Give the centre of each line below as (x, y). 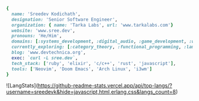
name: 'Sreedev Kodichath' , (46, 14)
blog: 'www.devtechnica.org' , (49, 53)
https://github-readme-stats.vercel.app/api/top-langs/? (105, 86)
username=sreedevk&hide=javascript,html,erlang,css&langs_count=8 (91, 92)
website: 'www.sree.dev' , (44, 30)
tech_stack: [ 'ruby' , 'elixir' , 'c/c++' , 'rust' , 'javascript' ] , (94, 63)
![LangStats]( (22, 86)
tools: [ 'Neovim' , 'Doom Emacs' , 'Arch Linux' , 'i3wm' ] (82, 69)
